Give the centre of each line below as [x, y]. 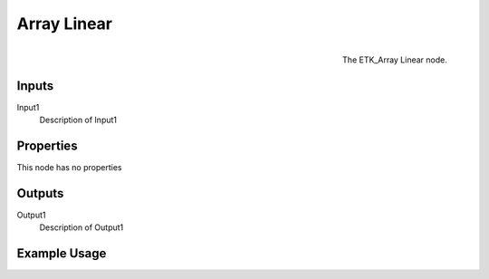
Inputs [35, 86]
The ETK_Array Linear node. [395, 60]
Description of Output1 [81, 227]
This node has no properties [69, 167]
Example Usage [62, 254]
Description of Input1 [78, 120]
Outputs [40, 193]
